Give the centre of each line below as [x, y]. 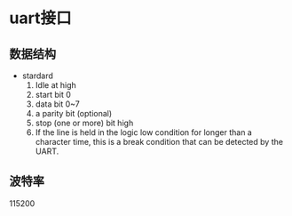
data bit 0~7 [57, 104]
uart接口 [40, 18]
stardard [37, 76]
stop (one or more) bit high [84, 123]
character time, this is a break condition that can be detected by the [159, 142]
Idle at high [56, 85]
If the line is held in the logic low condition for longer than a [144, 132]
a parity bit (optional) [74, 113]
